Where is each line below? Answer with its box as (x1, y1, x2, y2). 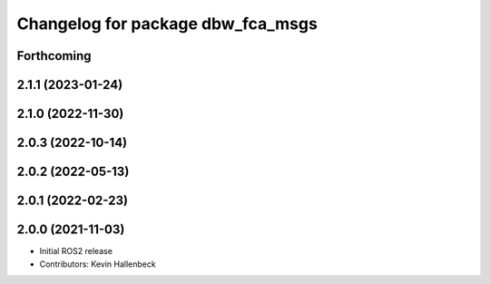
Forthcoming (16, 48, 92, 64)
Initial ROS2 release (39, 246, 113, 257)
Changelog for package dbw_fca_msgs (16, 14, 318, 34)
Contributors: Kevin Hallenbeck (39, 259, 156, 269)
